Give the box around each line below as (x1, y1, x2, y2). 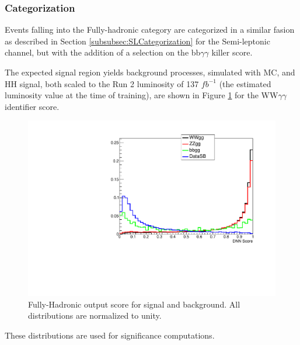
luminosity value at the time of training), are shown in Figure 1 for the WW (5, 89, 278, 101)
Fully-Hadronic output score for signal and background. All (28, 298, 240, 310)
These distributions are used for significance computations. (5, 329, 215, 341)
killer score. (211, 46, 253, 58)
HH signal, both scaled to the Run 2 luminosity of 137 (5, 77, 199, 89)
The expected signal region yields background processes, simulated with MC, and (5, 66, 295, 78)
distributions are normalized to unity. (28, 309, 162, 322)
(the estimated (219, 77, 271, 89)
